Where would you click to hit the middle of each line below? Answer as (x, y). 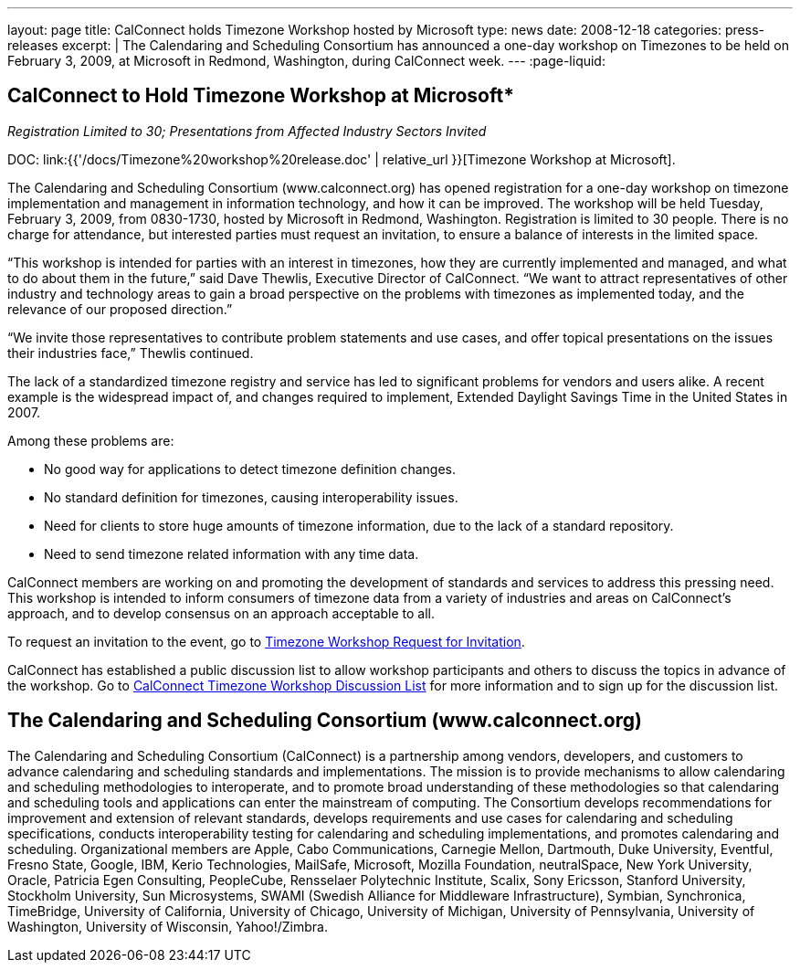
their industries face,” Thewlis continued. (131, 353)
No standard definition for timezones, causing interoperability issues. (251, 497)
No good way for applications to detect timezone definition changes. (250, 469)
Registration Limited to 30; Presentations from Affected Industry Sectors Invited (247, 131)
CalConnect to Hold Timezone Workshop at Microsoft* (261, 96)
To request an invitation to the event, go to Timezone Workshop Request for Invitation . (266, 641)
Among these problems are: (91, 440)
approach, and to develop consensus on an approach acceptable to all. (221, 613)
